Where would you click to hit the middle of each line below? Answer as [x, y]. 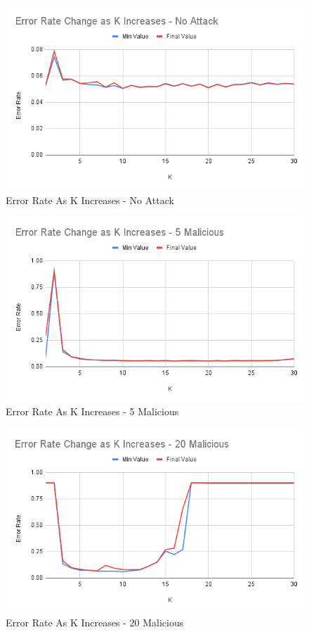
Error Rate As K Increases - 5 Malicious [92, 411]
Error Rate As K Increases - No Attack [90, 200]
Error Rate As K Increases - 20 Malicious [95, 622]
